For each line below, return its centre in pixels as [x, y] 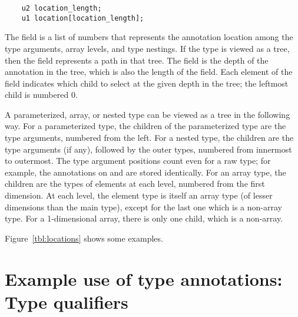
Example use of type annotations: [144, 278]
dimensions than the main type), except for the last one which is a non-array [143, 207]
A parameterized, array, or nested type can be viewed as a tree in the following [148, 114]
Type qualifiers [67, 301]
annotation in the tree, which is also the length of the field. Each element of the [149, 72]
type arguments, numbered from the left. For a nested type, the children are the [149, 138]
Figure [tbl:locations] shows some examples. [84, 238]
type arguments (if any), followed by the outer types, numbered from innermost [148, 149]
